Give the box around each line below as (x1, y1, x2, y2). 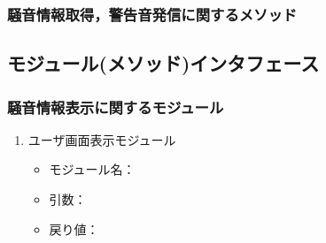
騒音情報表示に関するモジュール (7, 95, 224, 118)
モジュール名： (49, 160, 136, 178)
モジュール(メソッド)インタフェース (7, 49, 320, 77)
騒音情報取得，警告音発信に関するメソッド (7, 3, 298, 25)
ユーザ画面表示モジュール (27, 130, 176, 148)
